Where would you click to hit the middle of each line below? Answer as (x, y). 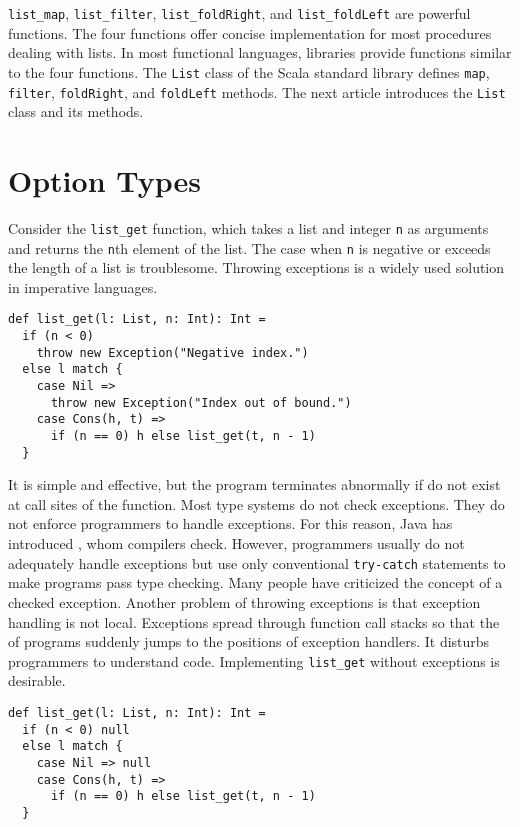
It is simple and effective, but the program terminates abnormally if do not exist (254, 484)
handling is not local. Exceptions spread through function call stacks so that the (254, 621)
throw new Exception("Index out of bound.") (201, 402)
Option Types (105, 179)
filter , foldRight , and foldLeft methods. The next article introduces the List (257, 91)
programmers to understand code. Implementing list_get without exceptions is (254, 660)
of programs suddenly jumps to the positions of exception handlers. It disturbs (249, 641)
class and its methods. (76, 111)
